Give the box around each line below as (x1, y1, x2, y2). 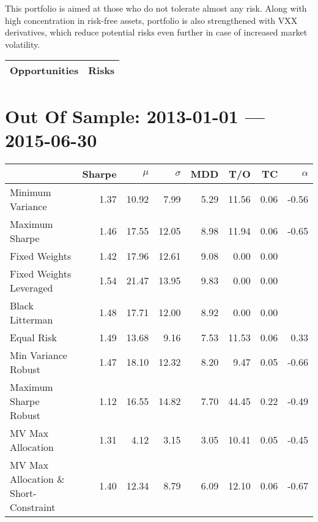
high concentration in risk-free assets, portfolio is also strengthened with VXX (5, 13, 298, 26)
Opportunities (10, 63, 79, 78)
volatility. (5, 37, 40, 50)
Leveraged (10, 280, 53, 295)
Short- (10, 485, 37, 500)
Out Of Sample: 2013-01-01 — (5, 103, 265, 128)
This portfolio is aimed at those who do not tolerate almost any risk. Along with (5, 2, 307, 14)
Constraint (10, 499, 56, 514)
